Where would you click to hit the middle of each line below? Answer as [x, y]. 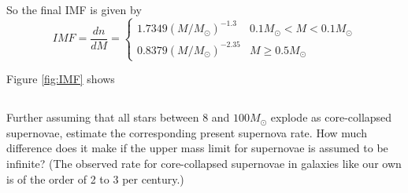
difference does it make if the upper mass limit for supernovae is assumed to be [197, 148]
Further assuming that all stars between [103, 117]
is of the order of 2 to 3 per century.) [95, 178]
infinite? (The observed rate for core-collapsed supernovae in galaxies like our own [204, 163]
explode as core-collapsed [331, 117]
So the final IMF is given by [74, 9]
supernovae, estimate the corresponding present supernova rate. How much [187, 132]
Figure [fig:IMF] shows [61, 79]
